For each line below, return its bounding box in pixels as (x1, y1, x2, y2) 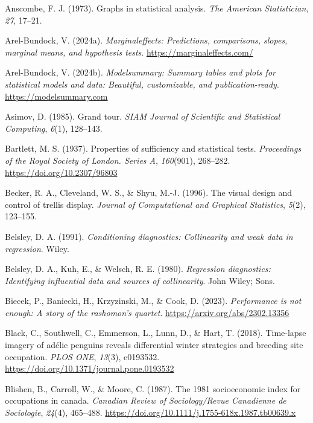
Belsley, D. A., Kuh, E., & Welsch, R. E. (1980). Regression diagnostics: (5, 262, 271, 275)
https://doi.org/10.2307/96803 (5, 166, 118, 178)
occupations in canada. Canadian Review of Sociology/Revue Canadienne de (5, 394, 286, 407)
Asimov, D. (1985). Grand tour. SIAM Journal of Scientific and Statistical (5, 110, 280, 123)
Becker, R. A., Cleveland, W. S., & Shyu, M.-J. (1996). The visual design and (5, 186, 292, 199)
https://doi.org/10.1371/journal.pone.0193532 (5, 362, 174, 375)
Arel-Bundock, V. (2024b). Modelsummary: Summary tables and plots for (5, 66, 276, 79)
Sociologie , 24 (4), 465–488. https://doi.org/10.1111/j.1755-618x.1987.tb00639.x (5, 406, 296, 419)
